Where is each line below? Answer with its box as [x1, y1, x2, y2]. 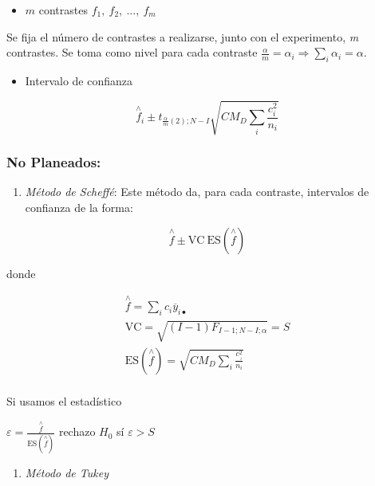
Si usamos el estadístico [6, 392, 122, 409]
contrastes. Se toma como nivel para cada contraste [6, 44, 258, 61]
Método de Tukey [25, 464, 109, 480]
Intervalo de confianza [25, 72, 133, 88]
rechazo [58, 423, 96, 440]
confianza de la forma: [25, 198, 133, 215]
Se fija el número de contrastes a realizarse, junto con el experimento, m [6, 28, 359, 45]
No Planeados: [6, 152, 101, 172]
